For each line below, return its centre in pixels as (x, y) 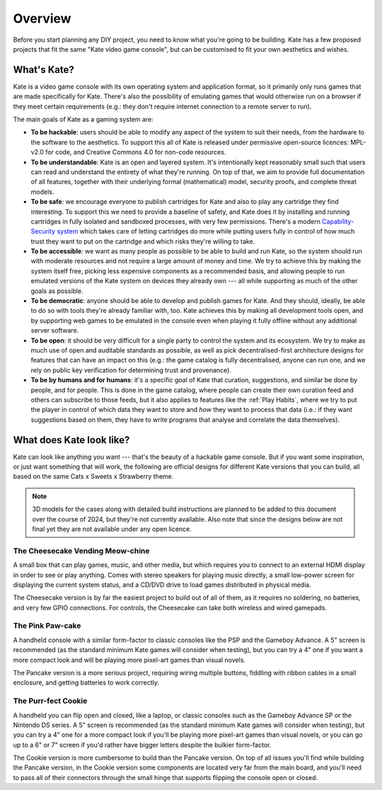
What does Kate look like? (71, 440)
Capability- (338, 221)
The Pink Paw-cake (47, 626)
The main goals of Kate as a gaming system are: (83, 120)
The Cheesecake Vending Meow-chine (81, 551)
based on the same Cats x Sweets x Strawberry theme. (93, 476)
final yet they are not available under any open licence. (112, 529)
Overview (42, 18)
